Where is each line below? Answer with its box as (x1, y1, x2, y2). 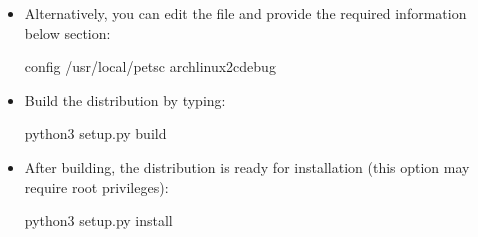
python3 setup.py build (24, 123, 167, 144)
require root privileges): (24, 176, 169, 197)
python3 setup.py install (24, 210, 173, 231)
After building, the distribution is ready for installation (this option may (24, 156, 470, 177)
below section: (24, 22, 111, 43)
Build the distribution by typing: (24, 89, 226, 110)
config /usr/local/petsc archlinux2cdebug (24, 56, 276, 77)
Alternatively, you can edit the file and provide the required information (24, 3, 467, 23)
